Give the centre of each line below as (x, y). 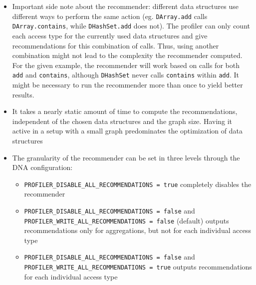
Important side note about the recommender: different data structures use (125, 6)
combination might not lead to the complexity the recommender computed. (127, 55)
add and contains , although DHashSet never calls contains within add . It (126, 75)
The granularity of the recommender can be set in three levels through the (126, 157)
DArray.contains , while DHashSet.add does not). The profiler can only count (131, 26)
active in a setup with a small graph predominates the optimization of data (127, 131)
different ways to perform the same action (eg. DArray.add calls (110, 16)
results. (23, 94)
